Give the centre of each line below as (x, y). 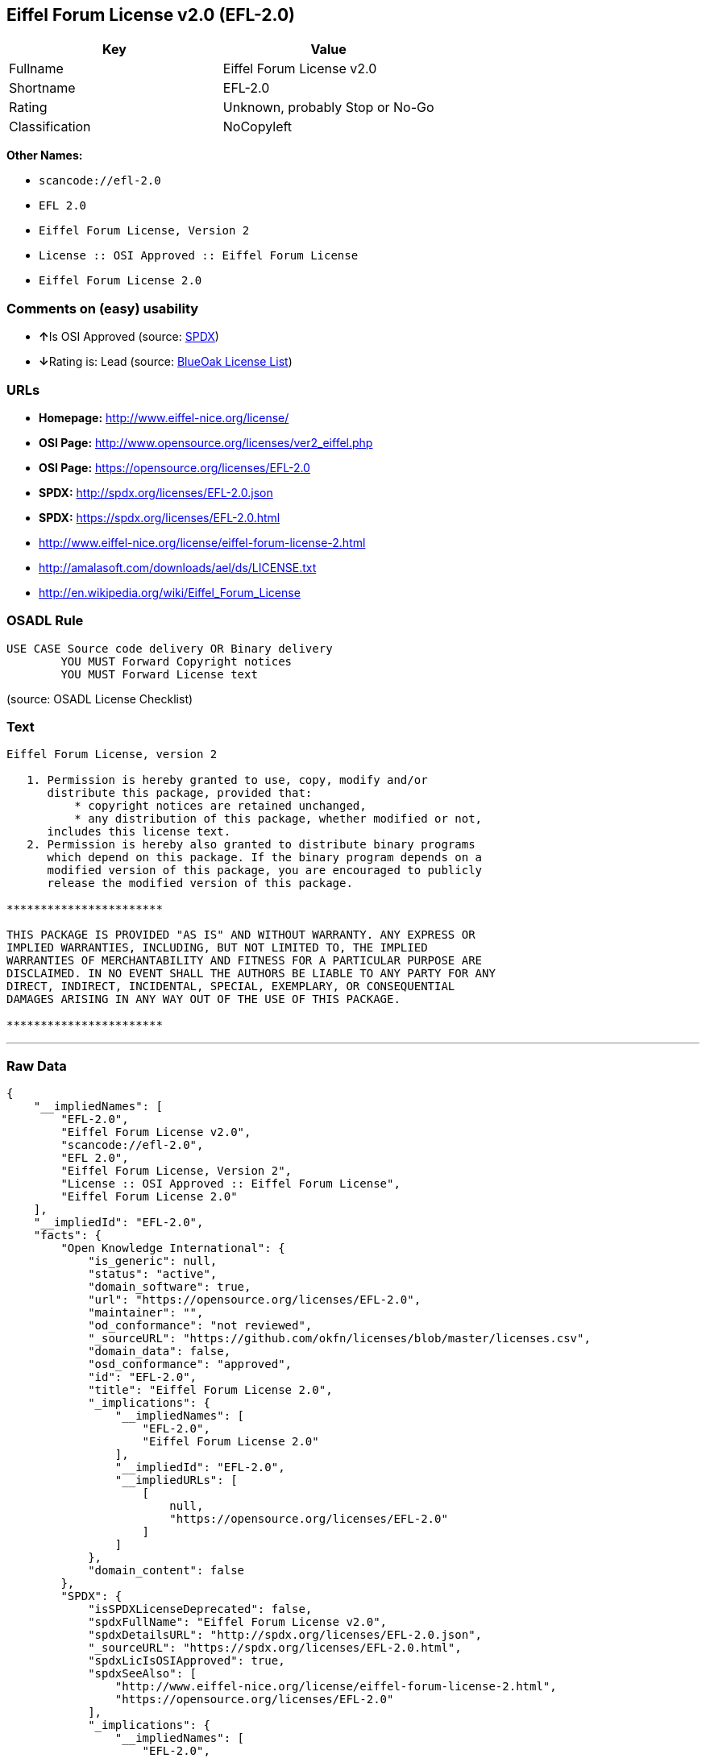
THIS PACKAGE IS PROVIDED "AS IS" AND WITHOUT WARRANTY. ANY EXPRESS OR (241, 935)
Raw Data (37, 1066)
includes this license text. (139, 832)
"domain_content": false (166, 1571)
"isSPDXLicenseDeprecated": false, (200, 1609)
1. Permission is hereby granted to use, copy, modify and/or (227, 780)
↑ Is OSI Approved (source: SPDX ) (129, 337)
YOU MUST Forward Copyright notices (176, 661)
